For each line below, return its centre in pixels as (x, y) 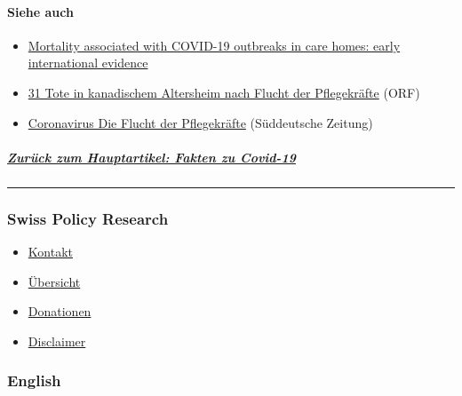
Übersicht (54, 281)
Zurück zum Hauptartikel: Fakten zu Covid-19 (151, 157)
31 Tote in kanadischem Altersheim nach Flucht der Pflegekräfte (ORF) (224, 92)
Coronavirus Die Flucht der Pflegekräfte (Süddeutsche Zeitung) (200, 122)
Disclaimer (57, 341)
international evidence (88, 63)
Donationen (60, 311)
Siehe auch (40, 11)
